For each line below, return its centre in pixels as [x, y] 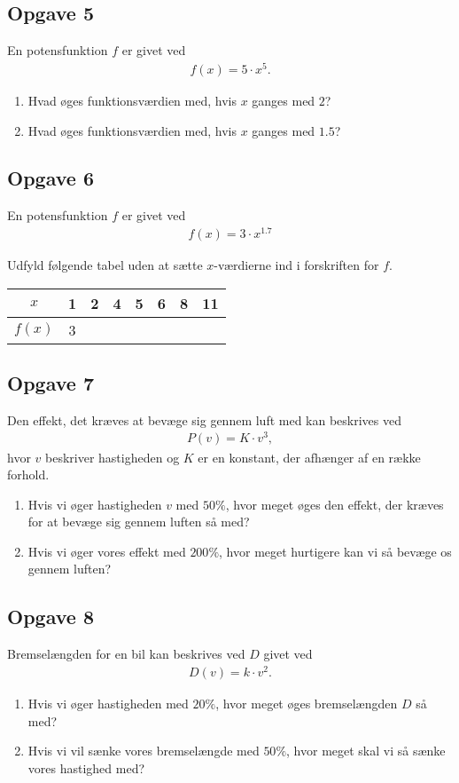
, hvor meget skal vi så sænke [366, 751]
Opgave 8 [51, 617]
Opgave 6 [51, 178]
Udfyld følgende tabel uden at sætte [105, 265]
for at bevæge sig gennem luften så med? [139, 522]
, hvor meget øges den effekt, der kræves [335, 504]
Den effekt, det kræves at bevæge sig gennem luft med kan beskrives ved [205, 419]
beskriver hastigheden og [113, 457]
